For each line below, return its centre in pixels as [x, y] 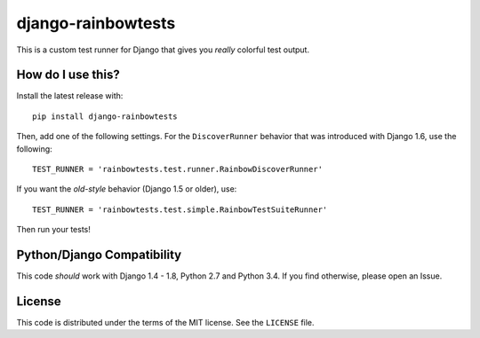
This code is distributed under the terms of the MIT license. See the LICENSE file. [165, 322]
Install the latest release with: [70, 96]
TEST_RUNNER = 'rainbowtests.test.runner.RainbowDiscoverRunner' [178, 169]
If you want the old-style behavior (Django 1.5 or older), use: [127, 189]
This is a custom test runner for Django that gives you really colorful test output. [163, 50]
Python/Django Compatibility [99, 255]
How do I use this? [68, 75]
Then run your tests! [53, 230]
